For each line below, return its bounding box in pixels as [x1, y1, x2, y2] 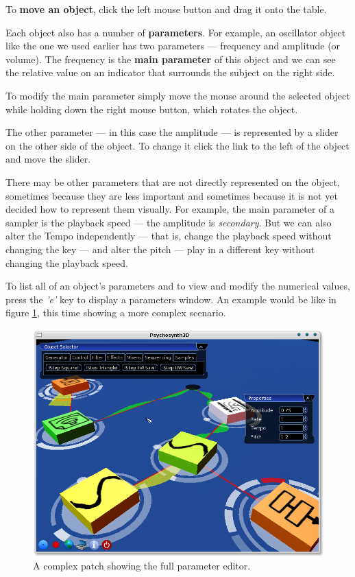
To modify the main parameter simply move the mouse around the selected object [5, 88, 350, 102]
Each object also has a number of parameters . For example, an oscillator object [5, 25, 346, 39]
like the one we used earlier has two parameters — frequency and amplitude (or [5, 38, 341, 53]
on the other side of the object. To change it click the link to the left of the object [5, 138, 350, 152]
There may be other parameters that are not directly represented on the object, [5, 174, 340, 189]
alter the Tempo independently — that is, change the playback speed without [5, 228, 332, 243]
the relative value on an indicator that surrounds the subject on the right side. [5, 65, 335, 80]
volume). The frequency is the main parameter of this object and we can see [5, 51, 336, 66]
